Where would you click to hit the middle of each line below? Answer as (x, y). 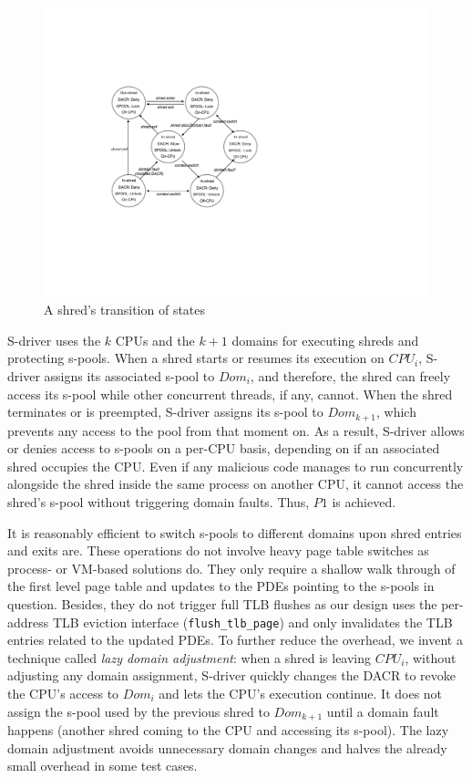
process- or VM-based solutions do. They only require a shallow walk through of (231, 568)
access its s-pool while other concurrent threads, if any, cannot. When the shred (230, 394)
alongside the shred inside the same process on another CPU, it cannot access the (236, 484)
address (28, 622)
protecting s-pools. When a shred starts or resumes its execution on (196, 358)
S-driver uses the (54, 340)
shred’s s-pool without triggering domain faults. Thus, (159, 501)
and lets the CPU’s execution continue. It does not (301, 693)
